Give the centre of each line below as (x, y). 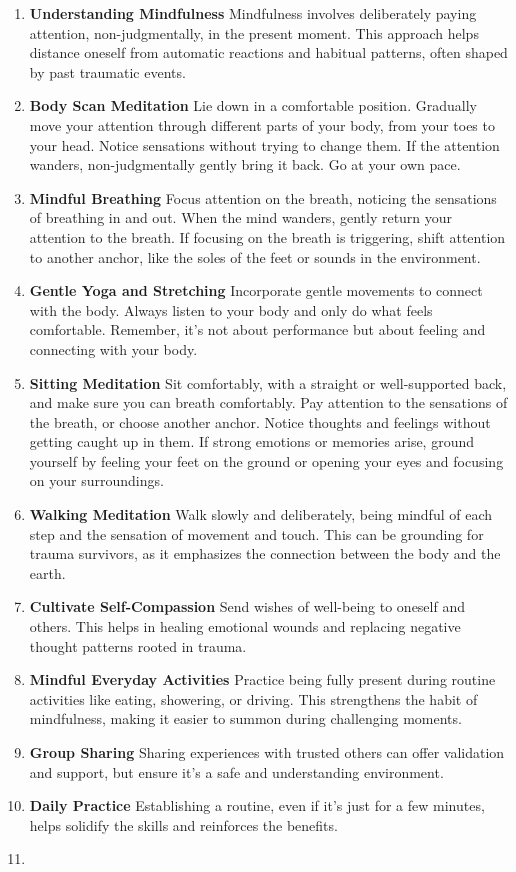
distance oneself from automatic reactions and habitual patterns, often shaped (268, 52)
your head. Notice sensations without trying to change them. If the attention (264, 144)
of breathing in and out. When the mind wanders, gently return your (241, 217)
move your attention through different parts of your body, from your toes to (262, 124)
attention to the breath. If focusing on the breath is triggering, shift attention (267, 236)
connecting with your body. (113, 348)
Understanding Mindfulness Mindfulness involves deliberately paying (253, 13)
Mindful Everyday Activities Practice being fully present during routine (262, 679)
